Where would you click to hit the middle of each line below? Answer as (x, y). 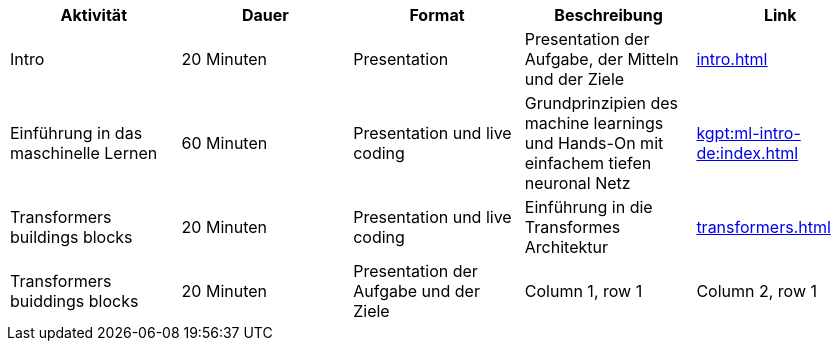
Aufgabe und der (416, 291)
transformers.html (763, 227)
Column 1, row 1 (583, 291)
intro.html (732, 59)
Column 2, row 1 (756, 291)
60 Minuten (224, 143)
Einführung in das (76, 133)
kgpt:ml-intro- (748, 133)
